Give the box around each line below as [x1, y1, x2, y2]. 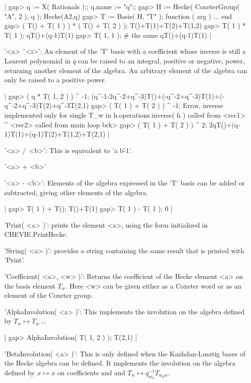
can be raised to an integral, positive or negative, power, [78, 55, 245, 65]
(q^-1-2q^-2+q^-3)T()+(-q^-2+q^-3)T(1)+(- [91, 91, 224, 101]
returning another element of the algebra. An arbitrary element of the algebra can [4, 65, 247, 75]
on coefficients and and [57, 367, 125, 377]
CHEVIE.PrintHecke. [4, 229, 68, 239]
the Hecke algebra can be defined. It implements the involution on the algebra [4, 358, 236, 368]
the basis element [4, 280, 56, 291]
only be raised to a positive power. [4, 75, 107, 85]
